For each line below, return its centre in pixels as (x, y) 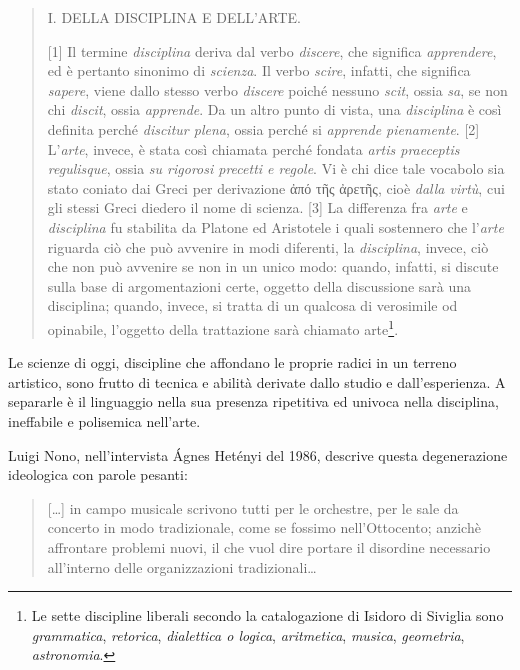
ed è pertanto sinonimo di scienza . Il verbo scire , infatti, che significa (259, 70)
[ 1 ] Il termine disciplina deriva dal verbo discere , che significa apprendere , (272, 50)
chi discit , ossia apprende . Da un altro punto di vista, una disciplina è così (274, 109)
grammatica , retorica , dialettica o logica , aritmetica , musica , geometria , (248, 634)
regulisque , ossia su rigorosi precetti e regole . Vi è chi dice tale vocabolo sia (276, 168)
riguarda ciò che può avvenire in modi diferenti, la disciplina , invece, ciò (268, 246)
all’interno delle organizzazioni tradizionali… (182, 566)
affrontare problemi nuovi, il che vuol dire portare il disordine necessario (269, 546)
